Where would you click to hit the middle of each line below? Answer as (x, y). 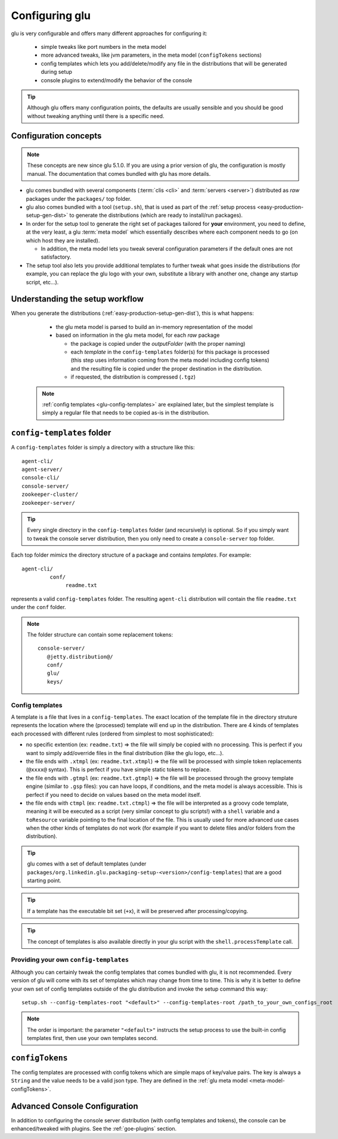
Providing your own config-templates (70, 960)
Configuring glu (51, 15)
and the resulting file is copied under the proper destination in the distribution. (166, 368)
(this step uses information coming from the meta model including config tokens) (170, 360)
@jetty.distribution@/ (80, 657)
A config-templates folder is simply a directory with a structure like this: (103, 448)
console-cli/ (41, 478)
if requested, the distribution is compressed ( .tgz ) (133, 377)
